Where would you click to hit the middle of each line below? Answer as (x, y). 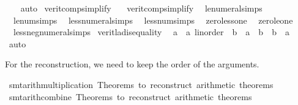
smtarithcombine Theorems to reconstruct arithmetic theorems (130, 96)
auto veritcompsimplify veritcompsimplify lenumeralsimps (141, 8)
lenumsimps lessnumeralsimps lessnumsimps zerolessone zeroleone (153, 20)
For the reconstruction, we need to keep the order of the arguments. (132, 64)
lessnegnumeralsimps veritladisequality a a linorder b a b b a (151, 32)
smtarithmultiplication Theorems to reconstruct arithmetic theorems (141, 84)
